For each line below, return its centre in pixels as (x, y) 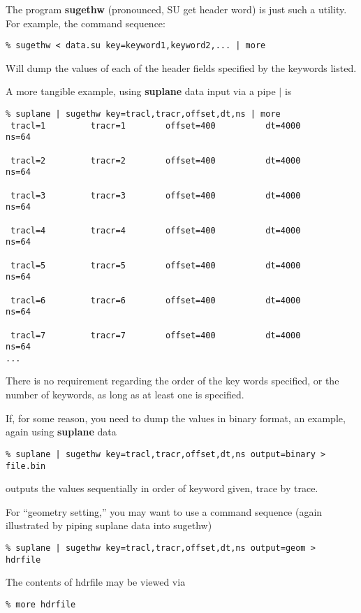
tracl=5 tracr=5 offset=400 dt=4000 (156, 265)
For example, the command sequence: (86, 23)
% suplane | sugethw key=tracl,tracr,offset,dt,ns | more (143, 114)
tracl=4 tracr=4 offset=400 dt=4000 (156, 230)
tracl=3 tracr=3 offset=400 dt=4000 (156, 195)
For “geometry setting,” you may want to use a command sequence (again (164, 511)
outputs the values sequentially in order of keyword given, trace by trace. (162, 488)
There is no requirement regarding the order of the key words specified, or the (172, 381)
